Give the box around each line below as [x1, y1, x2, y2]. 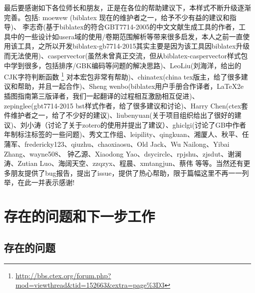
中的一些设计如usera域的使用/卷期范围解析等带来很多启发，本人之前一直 [10, 31, 243, 41]
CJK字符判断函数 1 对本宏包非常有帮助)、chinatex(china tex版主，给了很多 [4, 70, 241, 81]
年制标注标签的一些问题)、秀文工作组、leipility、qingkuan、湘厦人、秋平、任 [4, 129, 249, 139]
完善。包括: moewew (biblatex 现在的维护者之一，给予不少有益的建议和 [4, 12, 230, 22]
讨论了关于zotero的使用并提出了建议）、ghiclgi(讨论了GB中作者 [48, 119, 246, 130]
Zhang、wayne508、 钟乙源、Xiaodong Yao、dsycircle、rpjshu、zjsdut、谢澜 [4, 148, 242, 159]
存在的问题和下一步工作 [4, 206, 155, 226]
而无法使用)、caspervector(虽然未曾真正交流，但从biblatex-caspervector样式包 [4, 50, 248, 60]
